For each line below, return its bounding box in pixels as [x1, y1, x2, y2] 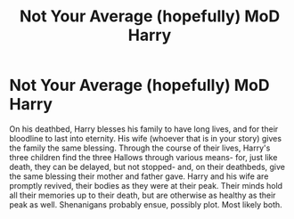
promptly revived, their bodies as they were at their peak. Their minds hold [9, 180, 283, 191]
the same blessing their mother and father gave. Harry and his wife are [9, 171, 269, 182]
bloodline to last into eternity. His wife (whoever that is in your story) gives [9, 133, 282, 143]
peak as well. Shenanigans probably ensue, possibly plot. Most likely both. [9, 199, 282, 210]
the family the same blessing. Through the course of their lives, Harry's [9, 142, 271, 153]
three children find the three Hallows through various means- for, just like [9, 151, 278, 162]
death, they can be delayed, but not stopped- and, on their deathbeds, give [9, 161, 285, 172]
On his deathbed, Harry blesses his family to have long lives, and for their [9, 123, 279, 134]
